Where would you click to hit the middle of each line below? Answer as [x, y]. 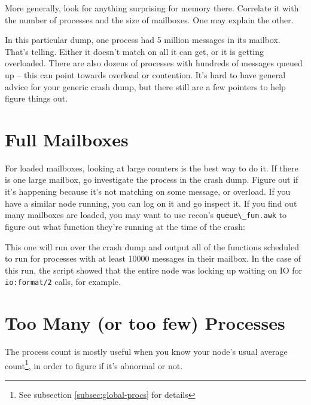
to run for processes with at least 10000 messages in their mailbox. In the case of [153, 258]
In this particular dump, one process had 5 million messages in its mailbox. [143, 40]
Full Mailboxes [67, 139]
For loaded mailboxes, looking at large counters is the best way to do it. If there [152, 168]
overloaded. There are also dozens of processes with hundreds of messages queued [154, 63]
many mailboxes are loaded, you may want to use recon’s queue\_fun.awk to [146, 215]
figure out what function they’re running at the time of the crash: [125, 226]
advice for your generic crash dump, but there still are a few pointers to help [145, 86]
